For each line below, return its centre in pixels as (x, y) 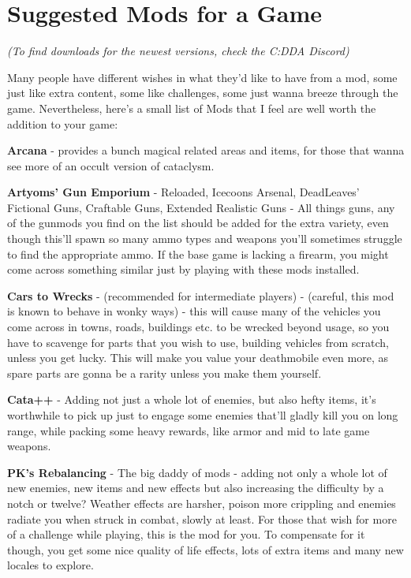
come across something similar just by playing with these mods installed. (183, 269)
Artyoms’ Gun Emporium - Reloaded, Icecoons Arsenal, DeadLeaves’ (183, 192)
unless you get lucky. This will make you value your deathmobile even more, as (198, 358)
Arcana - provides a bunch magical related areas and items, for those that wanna (206, 150)
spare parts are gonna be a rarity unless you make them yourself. (164, 373)
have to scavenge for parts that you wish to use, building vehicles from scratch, (198, 342)
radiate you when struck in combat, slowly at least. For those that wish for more (202, 518)
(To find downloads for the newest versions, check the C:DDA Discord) (178, 51)
